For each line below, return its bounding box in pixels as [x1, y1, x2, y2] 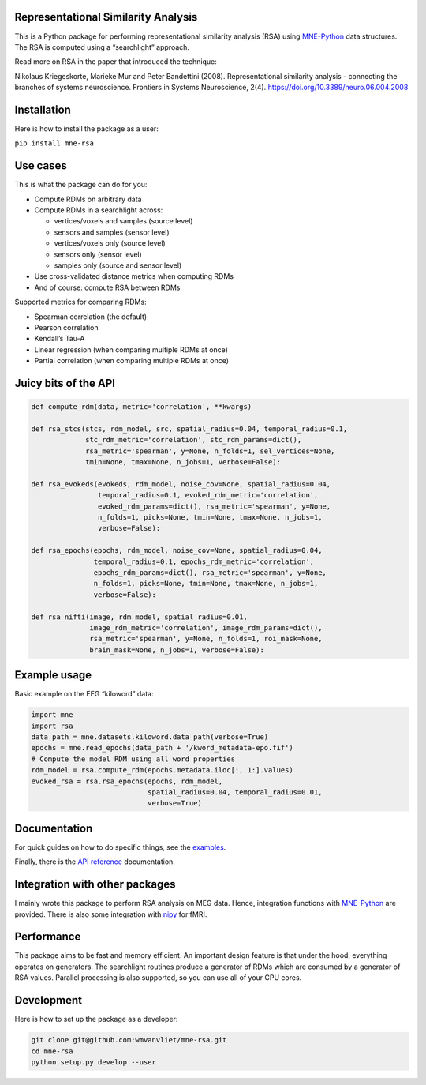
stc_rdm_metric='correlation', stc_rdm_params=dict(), [85, 435, 302, 445]
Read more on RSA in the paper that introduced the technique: [14, 57, 217, 66]
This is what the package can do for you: [14, 180, 148, 190]
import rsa [31, 721, 73, 730]
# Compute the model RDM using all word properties [31, 754, 236, 764]
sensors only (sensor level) [54, 250, 142, 259]
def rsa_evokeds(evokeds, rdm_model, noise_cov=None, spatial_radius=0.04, [31, 479, 331, 489]
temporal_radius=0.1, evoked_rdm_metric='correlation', [97, 490, 319, 500]
